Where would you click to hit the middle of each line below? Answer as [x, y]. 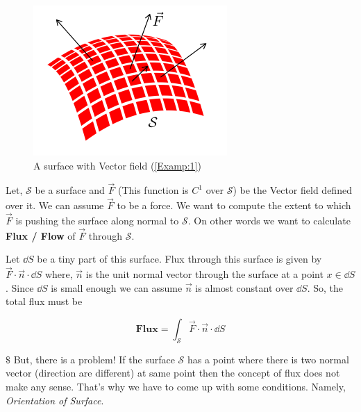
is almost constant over [244, 287]
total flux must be [44, 301]
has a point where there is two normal [268, 359]
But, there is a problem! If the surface [94, 359]
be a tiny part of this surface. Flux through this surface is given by [179, 259]
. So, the [325, 287]
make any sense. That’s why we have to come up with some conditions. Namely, [176, 387]
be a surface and [70, 190]
